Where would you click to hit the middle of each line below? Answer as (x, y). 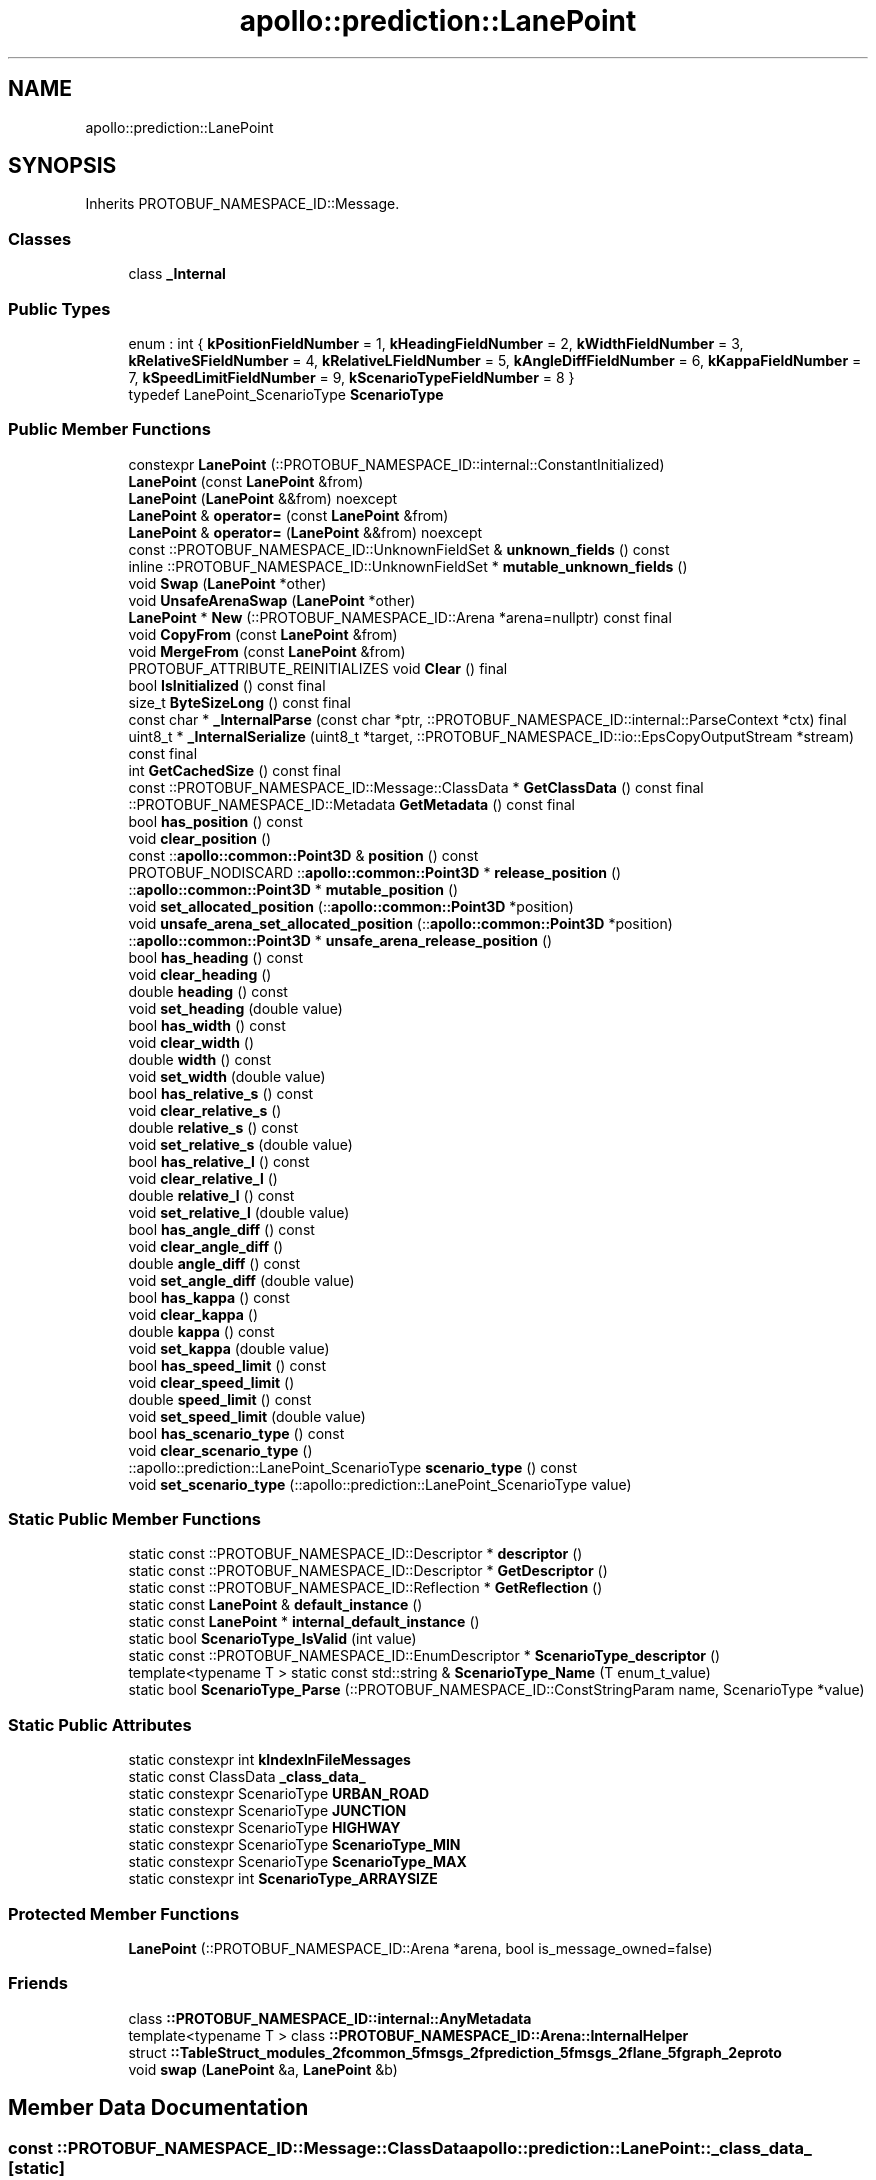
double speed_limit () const (220, 1399)
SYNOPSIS (62, 166)
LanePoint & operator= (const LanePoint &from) (288, 515)
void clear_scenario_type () (220, 1450)
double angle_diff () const (214, 1263)
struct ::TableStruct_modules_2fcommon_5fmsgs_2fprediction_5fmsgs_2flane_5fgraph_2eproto (455, 2052)
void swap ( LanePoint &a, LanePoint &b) (263, 2069)
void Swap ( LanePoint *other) (227, 583)
